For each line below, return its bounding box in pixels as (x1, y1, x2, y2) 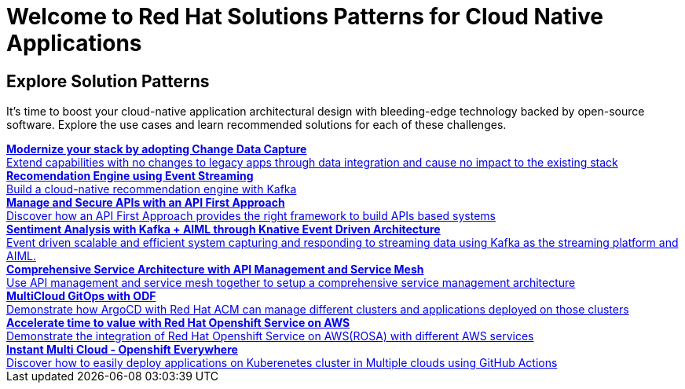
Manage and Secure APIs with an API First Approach (6, 196, 285, 210)
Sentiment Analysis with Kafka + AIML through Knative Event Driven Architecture (6, 222, 441, 237)
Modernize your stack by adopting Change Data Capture (6, 142, 307, 156)
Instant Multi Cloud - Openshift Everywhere (6, 343, 238, 357)
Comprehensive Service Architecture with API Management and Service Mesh (6, 262, 424, 277)
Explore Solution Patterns (6, 71, 210, 91)
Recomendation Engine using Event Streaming (6, 169, 254, 183)
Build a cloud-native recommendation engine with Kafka (6, 182, 297, 196)
